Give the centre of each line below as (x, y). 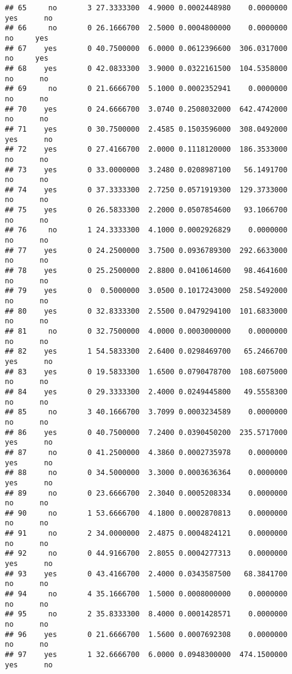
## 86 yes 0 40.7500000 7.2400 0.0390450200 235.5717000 (146, 432)
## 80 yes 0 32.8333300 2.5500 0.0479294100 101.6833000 (146, 311)
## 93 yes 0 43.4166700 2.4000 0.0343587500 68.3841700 (146, 574)
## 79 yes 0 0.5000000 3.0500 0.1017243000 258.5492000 (146, 291)
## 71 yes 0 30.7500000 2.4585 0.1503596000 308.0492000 (146, 129)
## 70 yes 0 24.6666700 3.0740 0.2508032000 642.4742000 (146, 109)
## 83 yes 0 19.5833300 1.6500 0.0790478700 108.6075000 (146, 372)
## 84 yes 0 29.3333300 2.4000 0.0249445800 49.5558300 (146, 392)
